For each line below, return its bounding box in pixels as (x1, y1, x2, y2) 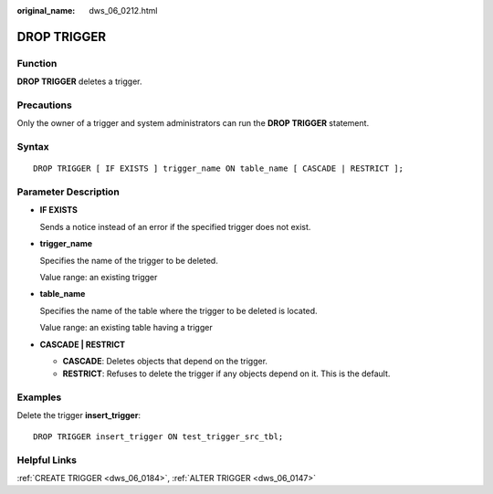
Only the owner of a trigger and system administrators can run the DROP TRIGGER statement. (16, 118, 370, 129)
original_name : (16, 5, 76, 16)
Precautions (16, 99, 72, 111)
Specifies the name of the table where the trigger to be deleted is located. (39, 305, 319, 316)
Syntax (16, 141, 49, 153)
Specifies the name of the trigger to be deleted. (39, 255, 218, 266)
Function (16, 57, 58, 69)
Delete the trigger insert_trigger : (16, 410, 142, 421)
